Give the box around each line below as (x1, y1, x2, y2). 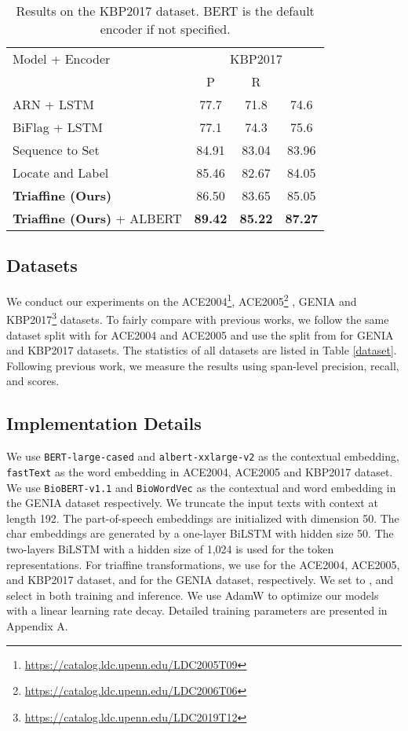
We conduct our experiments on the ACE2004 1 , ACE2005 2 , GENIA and (6, 291, 357, 309)
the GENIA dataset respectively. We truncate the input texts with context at (6, 494, 378, 511)
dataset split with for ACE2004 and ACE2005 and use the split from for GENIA (6, 326, 394, 343)
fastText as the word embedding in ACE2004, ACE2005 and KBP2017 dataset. (6, 463, 393, 479)
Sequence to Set (13, 141, 100, 159)
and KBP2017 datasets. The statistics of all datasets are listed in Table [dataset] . (6, 342, 397, 358)
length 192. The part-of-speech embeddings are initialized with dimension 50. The (6, 509, 399, 526)
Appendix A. (6, 618, 68, 634)
